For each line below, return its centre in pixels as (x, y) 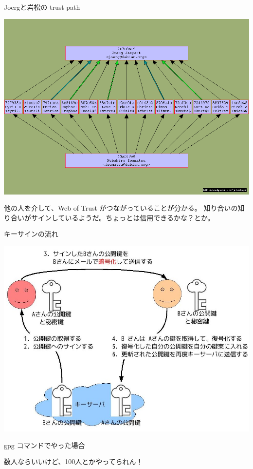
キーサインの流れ (31, 234)
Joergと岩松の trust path (42, 7)
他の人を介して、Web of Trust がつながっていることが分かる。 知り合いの (121, 208)
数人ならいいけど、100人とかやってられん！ (73, 461)
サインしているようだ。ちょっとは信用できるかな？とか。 (123, 217)
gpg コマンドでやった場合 (45, 445)
